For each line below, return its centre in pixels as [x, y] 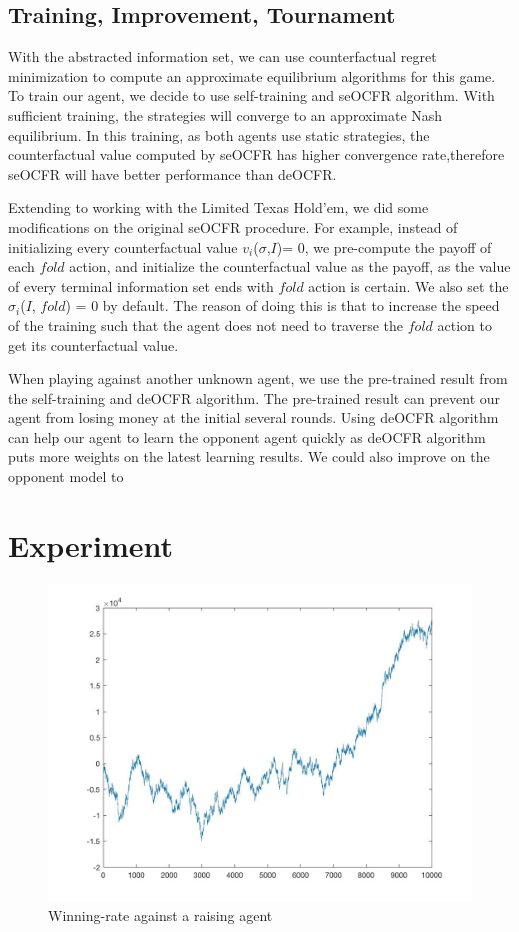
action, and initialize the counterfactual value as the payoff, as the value [290, 266]
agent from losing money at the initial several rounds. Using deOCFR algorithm [253, 417]
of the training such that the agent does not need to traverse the [206, 324]
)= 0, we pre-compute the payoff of [384, 246]
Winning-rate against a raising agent [160, 915]
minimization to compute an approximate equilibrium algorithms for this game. [252, 75]
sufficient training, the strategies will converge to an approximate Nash [225, 114]
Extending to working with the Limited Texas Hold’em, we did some [218, 207]
